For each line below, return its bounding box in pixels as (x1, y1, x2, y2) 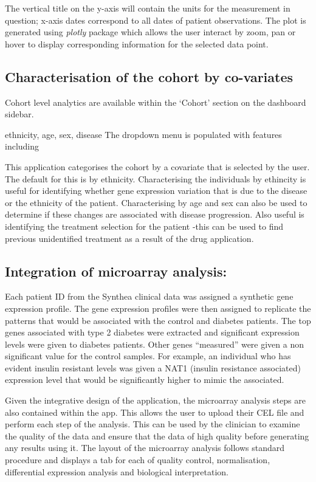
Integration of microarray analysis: (5, 261, 227, 280)
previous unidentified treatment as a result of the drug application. (5, 232, 254, 244)
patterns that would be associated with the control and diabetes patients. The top (5, 314, 311, 326)
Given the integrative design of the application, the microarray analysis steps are (5, 394, 306, 407)
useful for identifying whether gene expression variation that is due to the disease (5, 184, 307, 197)
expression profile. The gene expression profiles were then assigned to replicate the (5, 301, 311, 314)
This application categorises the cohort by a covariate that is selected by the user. (5, 160, 310, 173)
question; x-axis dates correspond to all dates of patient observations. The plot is (5, 13, 306, 26)
